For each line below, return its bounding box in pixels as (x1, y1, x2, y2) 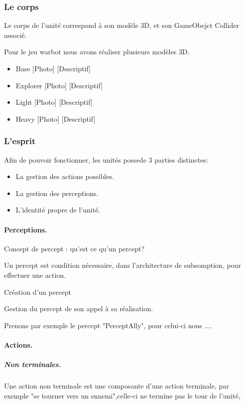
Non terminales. (4, 359, 61, 370)
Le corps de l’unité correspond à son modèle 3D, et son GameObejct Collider (4, 20, 239, 30)
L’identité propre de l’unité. (15, 204, 101, 215)
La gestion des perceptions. (15, 188, 99, 198)
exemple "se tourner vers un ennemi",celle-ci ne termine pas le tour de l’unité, (4, 390, 241, 401)
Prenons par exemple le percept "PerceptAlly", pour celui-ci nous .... (4, 320, 212, 330)
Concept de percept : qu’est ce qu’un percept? (4, 243, 145, 253)
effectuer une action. (4, 269, 66, 280)
